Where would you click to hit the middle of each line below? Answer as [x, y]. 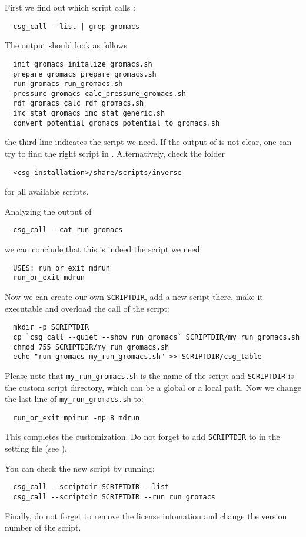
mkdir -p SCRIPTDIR [51, 327]
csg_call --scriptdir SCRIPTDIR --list [91, 487]
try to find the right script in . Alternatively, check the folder [115, 154]
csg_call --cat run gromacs [68, 230]
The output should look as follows [66, 45]
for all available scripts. [47, 191]
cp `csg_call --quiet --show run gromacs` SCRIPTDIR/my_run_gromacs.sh [157, 337]
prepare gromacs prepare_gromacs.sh [85, 74]
